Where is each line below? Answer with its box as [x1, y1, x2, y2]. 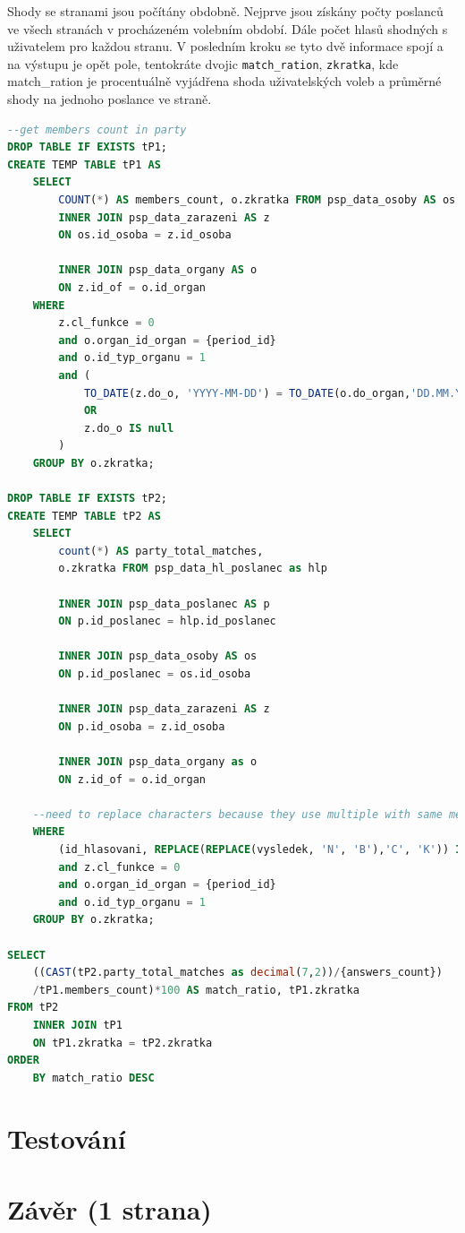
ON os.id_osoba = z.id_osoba [58, 228, 232, 242]
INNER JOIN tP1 [32, 1018, 123, 1031]
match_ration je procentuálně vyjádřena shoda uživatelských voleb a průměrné [7, 72, 442, 91]
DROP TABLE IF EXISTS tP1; [7, 141, 168, 154]
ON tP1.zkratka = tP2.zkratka [32, 1036, 213, 1049]
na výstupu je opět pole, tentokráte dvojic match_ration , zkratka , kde [7, 54, 399, 73]
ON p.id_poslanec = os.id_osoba [58, 668, 251, 681]
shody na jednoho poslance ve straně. [7, 90, 212, 108]
